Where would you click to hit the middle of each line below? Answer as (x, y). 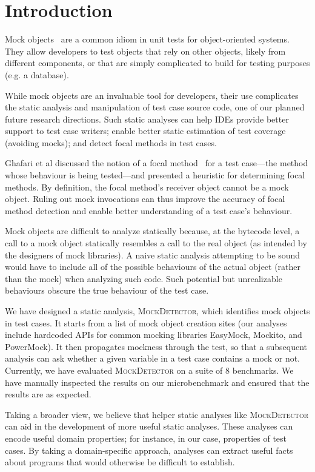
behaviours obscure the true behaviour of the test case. (107, 290)
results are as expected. (48, 394)
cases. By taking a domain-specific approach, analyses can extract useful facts (149, 450)
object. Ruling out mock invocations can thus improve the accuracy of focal (145, 199)
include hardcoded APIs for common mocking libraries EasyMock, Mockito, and (154, 335)
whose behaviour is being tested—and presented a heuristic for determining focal (155, 175)
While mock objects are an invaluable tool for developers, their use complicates (152, 95)
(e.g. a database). (37, 74)
